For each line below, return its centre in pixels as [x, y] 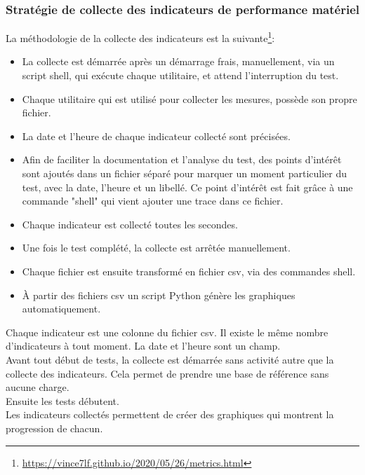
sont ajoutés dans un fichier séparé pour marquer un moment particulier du [185, 173]
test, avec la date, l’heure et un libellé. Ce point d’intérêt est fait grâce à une [187, 187]
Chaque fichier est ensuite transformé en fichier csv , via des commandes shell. [189, 271]
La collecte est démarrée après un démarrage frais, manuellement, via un [178, 61]
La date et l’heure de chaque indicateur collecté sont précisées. [156, 136]
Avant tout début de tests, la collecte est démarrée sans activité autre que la [170, 359]
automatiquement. [61, 309]
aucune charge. [38, 387]
